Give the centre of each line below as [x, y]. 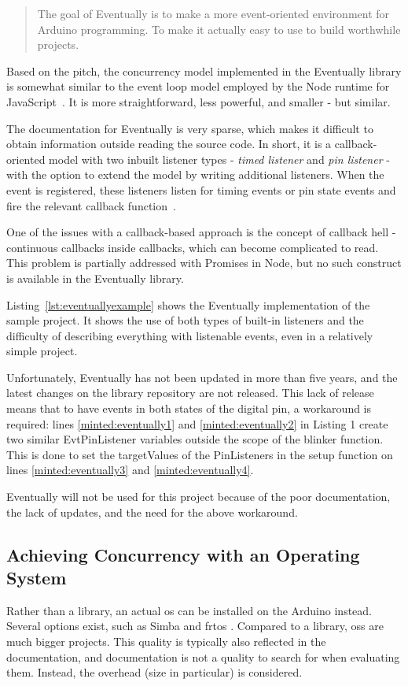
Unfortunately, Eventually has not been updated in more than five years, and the [202, 377]
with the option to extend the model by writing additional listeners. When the [195, 174]
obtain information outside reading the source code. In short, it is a [169, 144]
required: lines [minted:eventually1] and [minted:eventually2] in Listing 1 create [197, 423]
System [37, 577]
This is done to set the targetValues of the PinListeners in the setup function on [200, 454]
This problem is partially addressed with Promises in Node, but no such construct [204, 263]
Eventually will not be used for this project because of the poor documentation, [198, 497]
